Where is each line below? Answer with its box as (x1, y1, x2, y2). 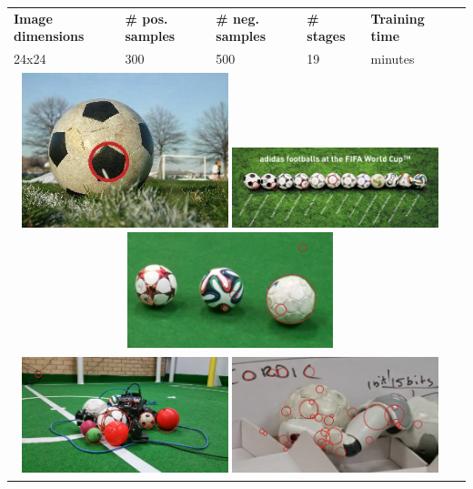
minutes (370, 49, 415, 68)
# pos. (125, 8, 168, 27)
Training (370, 8, 425, 27)
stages (307, 26, 346, 46)
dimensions (14, 26, 85, 46)
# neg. (216, 8, 259, 27)
